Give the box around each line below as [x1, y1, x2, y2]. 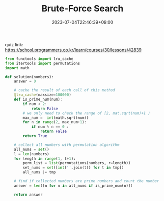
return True [23, 134, 48, 139]
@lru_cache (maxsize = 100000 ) [14, 92, 71, 97]
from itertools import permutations [5, 61, 80, 66]
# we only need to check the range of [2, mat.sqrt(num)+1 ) [23, 111, 151, 115]
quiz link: [5, 41, 24, 47]
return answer [14, 192, 43, 197]
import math [5, 65, 29, 70]
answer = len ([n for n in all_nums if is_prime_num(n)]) [14, 183, 133, 188]
